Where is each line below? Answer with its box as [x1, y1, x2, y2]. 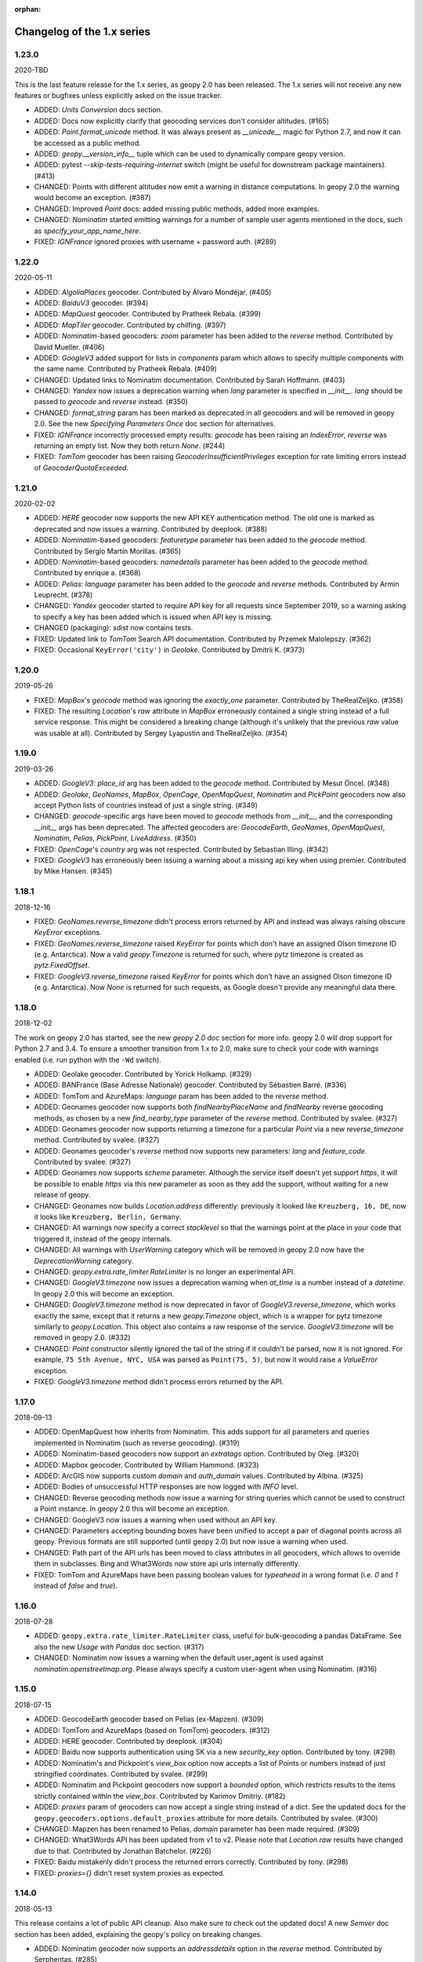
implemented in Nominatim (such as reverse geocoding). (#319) [34, 1438, 240, 1447]
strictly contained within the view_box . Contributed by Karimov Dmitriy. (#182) [34, 1791, 286, 1800]
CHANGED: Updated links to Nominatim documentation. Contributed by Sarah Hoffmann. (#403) [34, 375, 345, 385]
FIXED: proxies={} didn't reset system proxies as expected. [34, 1868, 225, 1877]
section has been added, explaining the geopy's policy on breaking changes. [14, 1929, 262, 1938]
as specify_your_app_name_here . [34, 226, 141, 235]
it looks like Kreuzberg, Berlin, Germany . [34, 1213, 182, 1222]
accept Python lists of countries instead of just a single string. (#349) [34, 800, 258, 810]
